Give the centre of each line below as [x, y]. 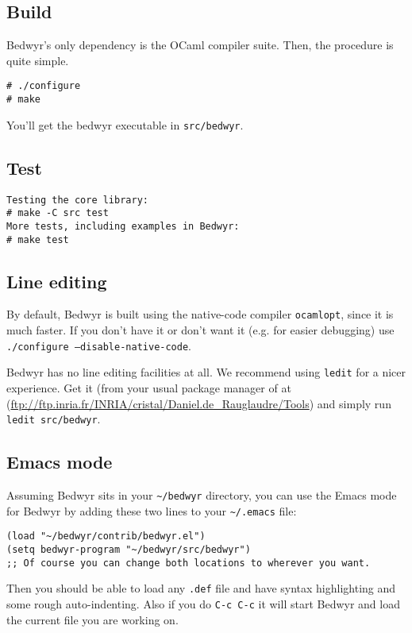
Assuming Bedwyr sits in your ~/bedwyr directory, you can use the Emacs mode [202, 495]
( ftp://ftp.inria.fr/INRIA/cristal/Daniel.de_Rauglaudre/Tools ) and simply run [199, 403]
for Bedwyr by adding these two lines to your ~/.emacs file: [152, 510]
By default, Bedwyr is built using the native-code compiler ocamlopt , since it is [200, 314]
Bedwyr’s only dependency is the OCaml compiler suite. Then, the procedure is [200, 45]
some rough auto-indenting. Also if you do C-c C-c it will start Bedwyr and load [203, 603]
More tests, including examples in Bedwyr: [123, 226]
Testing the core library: [77, 200]
